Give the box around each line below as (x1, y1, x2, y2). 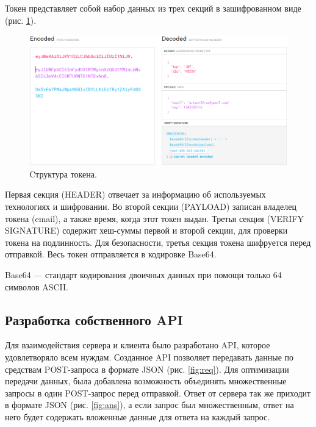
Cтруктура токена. (29, 167, 97, 180)
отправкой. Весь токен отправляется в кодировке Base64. (5, 248, 217, 260)
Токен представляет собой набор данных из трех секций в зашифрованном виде (5, 2, 301, 14)
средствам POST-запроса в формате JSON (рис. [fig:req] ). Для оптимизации (5, 362, 289, 375)
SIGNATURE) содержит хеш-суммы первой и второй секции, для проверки (5, 224, 288, 237)
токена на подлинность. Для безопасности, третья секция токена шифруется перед (5, 235, 311, 248)
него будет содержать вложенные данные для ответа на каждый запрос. (5, 410, 270, 423)
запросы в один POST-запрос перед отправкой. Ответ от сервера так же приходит (5, 386, 311, 399)
